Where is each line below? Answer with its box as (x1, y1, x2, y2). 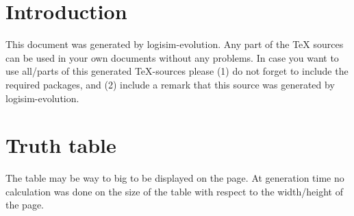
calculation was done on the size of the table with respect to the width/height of (5, 184, 343, 198)
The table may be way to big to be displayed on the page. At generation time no (5, 171, 344, 185)
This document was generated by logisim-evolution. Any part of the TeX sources (5, 37, 344, 51)
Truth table (5, 131, 116, 159)
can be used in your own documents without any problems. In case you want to (5, 50, 339, 64)
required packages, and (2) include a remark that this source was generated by (5, 77, 335, 91)
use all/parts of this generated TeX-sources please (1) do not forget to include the (5, 64, 349, 78)
